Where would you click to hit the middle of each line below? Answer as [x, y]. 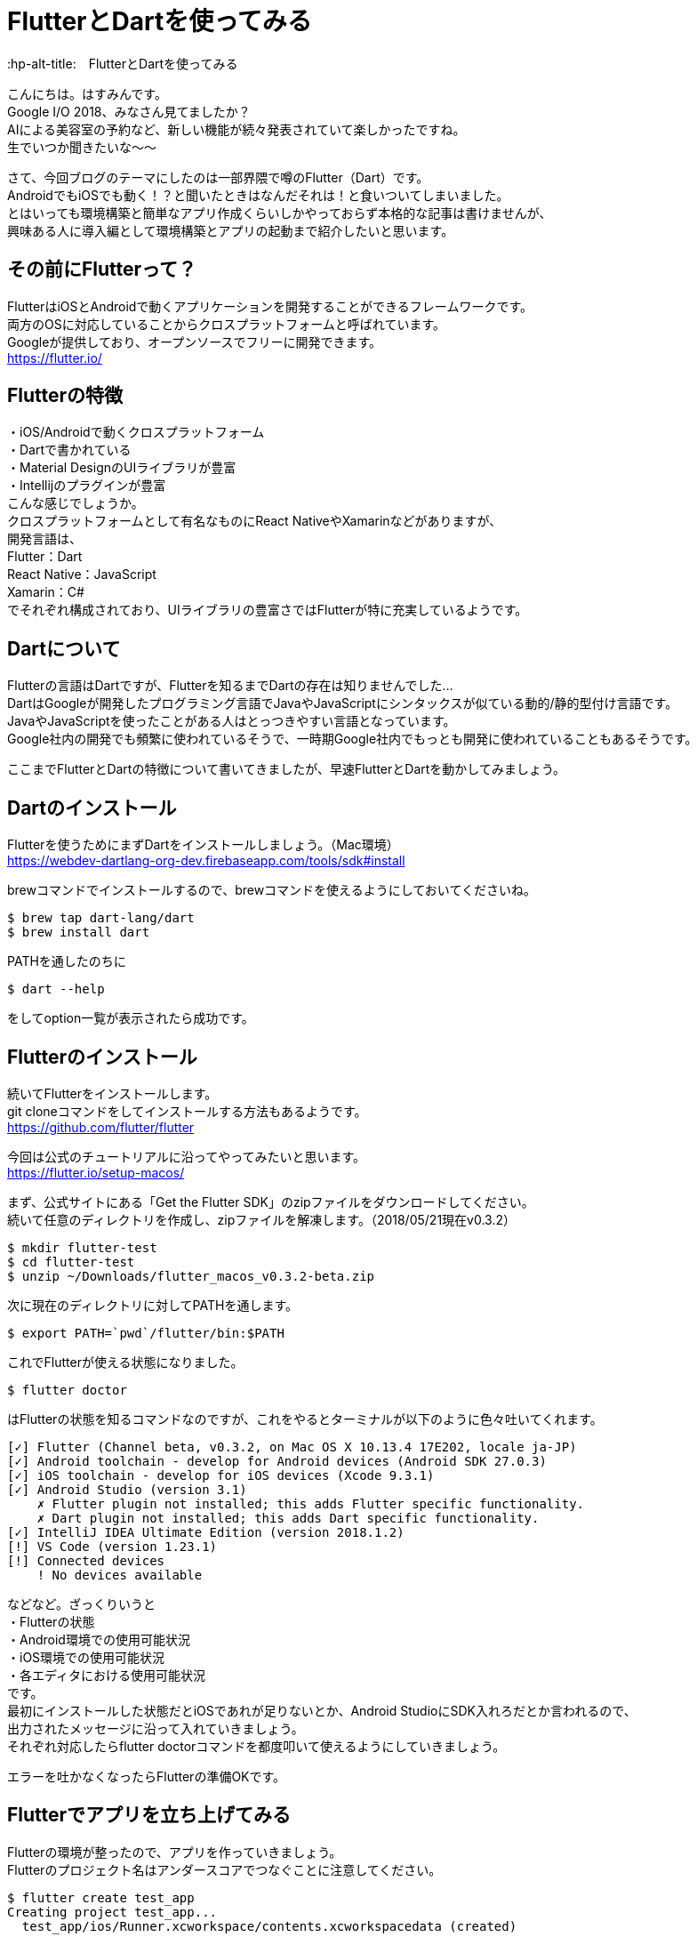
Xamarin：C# [46, 592]
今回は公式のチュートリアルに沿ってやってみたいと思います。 [187, 1156]
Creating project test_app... [112, 1912]
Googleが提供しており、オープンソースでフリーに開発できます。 [195, 342]
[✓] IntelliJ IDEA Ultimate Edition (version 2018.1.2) [206, 1532]
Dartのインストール [92, 808]
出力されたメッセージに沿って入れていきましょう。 [156, 1728]
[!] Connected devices [86, 1560]
